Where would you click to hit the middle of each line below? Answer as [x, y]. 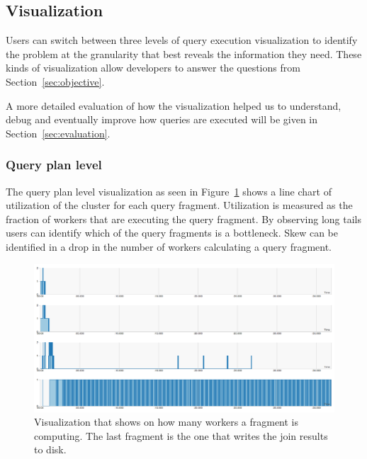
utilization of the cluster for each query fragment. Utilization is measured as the [179, 205]
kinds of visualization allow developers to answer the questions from [153, 68]
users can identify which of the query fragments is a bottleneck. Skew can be [172, 233]
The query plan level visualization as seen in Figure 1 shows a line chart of [169, 191]
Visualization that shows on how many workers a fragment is [166, 422]
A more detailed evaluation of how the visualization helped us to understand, [174, 105]
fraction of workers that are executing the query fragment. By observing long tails [183, 219]
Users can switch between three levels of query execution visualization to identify [182, 40]
